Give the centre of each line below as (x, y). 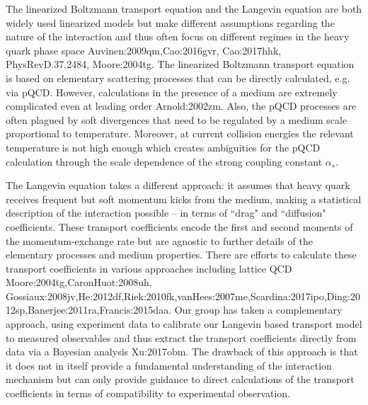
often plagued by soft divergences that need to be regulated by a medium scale (177, 119)
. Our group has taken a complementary (255, 310)
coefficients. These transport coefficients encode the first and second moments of (179, 226)
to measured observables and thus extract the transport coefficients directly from (181, 337)
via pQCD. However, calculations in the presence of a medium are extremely (172, 92)
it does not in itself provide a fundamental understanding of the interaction (169, 365)
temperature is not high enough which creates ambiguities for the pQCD (163, 147)
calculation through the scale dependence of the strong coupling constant (164, 161)
